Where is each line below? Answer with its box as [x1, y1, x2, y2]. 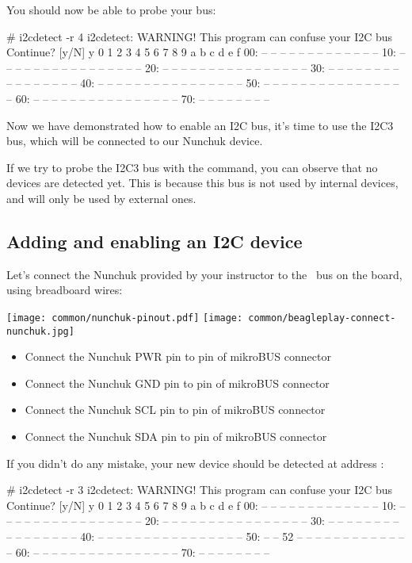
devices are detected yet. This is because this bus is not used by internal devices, [6, 174, 399, 191]
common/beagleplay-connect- [248, 312, 396, 324]
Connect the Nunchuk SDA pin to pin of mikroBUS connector [25, 428, 327, 445]
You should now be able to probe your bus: [6, 2, 216, 17]
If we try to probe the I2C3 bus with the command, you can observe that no [6, 159, 378, 175]
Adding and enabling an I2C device [6, 228, 303, 253]
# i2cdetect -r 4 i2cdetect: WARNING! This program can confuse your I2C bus [6, 28, 393, 44]
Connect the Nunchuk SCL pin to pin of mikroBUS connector [25, 401, 326, 418]
